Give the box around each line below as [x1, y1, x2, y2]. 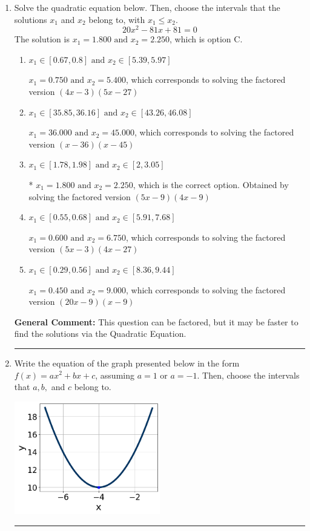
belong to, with [88, 13, 145, 25]
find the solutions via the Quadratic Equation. [14, 327, 186, 340]
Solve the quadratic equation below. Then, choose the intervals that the [14, 1, 280, 13]
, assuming [95, 368, 134, 381]
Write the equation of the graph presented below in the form [14, 356, 240, 369]
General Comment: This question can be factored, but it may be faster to [14, 315, 298, 328]
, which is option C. [170, 33, 243, 45]
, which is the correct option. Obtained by [133, 178, 289, 191]
